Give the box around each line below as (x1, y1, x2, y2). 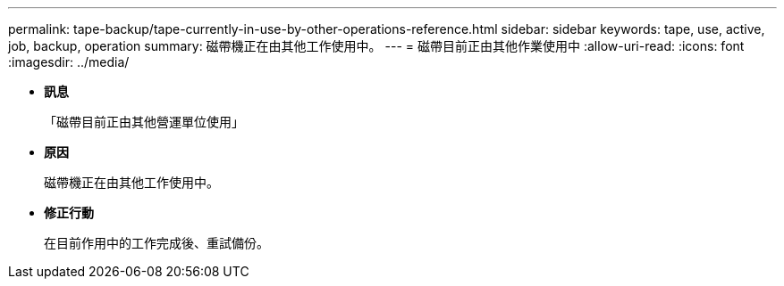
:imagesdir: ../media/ (8, 54, 130, 69)
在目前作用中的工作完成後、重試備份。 (44, 235, 269, 250)
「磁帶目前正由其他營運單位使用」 (44, 114, 244, 129)
